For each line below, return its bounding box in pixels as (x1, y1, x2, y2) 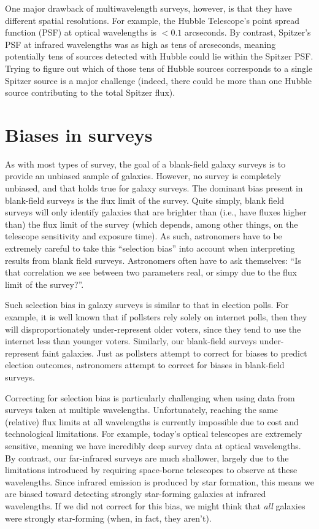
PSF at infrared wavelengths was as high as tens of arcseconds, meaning (5, 37, 276, 50)
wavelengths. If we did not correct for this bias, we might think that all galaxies (5, 499, 306, 512)
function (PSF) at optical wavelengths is (5, 26, 157, 39)
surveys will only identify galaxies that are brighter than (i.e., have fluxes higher (5, 206, 307, 218)
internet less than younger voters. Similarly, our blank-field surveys (5, 334, 257, 347)
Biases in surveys (5, 122, 153, 147)
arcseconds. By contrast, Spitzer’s (185, 26, 311, 39)
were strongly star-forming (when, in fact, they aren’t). (5, 511, 212, 524)
